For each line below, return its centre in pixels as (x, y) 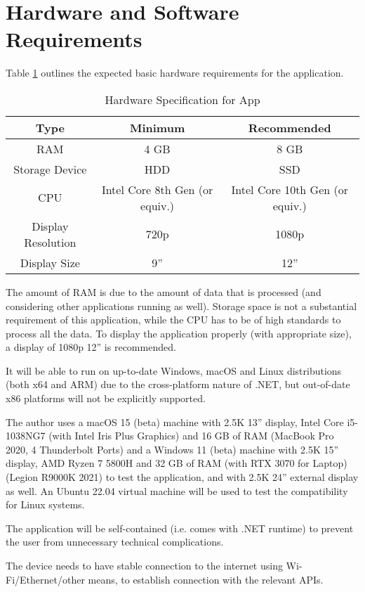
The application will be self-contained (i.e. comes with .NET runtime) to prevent (180, 528)
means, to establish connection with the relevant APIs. (206, 579)
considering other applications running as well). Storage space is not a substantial (181, 305)
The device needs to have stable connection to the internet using (144, 565)
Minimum (157, 127)
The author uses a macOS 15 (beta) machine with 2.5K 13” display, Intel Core (175, 422)
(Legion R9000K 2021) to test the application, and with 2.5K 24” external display (182, 477)
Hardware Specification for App (182, 99)
